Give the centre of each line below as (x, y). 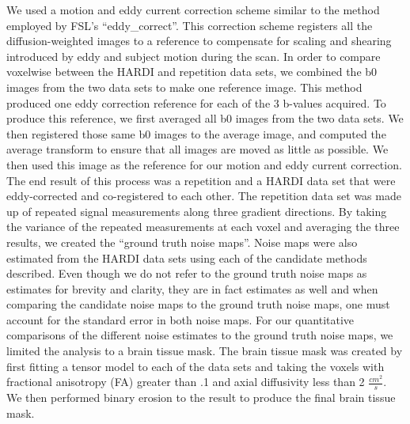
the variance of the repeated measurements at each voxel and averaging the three (203, 227)
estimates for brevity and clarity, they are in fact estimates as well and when (192, 288)
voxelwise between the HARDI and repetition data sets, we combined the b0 (192, 72)
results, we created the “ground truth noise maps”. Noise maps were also (182, 242)
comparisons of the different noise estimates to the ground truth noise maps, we (200, 335)
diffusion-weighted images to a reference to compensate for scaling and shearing (199, 41)
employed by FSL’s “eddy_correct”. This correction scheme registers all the (190, 25)
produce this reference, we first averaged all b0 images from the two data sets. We (205, 118)
